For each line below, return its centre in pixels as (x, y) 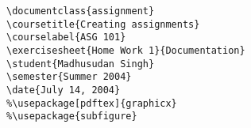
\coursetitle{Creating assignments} (103, 24)
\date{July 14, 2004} (64, 90)
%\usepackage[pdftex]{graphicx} (92, 103)
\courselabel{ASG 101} (66, 38)
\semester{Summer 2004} (69, 77)
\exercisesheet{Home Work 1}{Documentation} (126, 50)
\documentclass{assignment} (81, 11)
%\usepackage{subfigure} (72, 117)
